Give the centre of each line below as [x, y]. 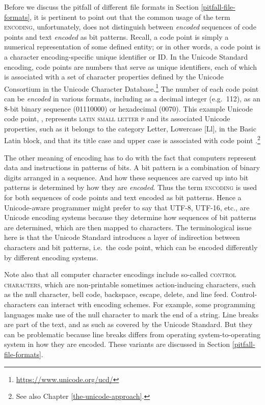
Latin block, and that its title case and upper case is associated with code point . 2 [132, 140]
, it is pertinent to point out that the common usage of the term [130, 17]
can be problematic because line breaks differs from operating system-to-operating [132, 334]
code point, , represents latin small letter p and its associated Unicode [117, 118]
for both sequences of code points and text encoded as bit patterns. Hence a [123, 197]
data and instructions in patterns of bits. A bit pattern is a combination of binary [132, 167]
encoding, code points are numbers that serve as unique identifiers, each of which [130, 66]
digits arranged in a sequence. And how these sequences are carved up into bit [126, 177]
